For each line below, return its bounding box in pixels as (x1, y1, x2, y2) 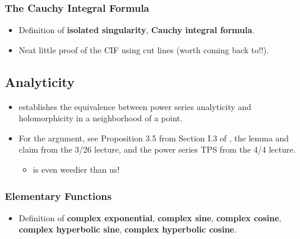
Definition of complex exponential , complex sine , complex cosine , (18, 211, 282, 224)
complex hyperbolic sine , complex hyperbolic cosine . (18, 223, 237, 235)
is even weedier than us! (33, 163, 120, 175)
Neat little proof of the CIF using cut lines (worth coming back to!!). (18, 43, 269, 56)
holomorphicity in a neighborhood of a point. (18, 112, 183, 124)
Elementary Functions (5, 188, 112, 203)
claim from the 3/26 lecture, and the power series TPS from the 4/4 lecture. (18, 143, 296, 156)
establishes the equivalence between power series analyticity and (18, 100, 251, 112)
